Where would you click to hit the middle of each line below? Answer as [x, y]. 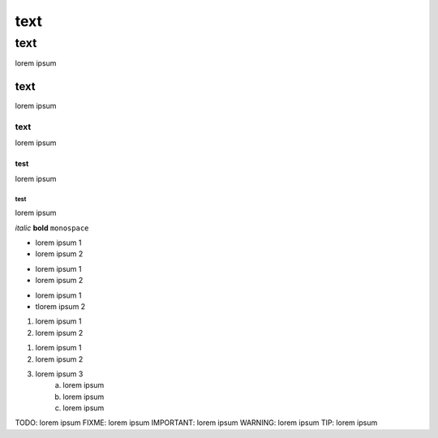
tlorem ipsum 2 [60, 306]
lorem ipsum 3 [59, 374]
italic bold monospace [52, 228]
